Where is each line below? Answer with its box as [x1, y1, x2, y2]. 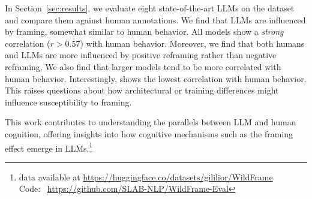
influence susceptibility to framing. [5, 95, 132, 108]
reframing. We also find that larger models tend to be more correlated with [5, 60, 281, 73]
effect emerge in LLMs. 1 [5, 140, 93, 154]
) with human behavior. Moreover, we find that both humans [80, 37, 305, 49]
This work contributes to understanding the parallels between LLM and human [5, 116, 296, 128]
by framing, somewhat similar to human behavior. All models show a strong [5, 25, 284, 38]
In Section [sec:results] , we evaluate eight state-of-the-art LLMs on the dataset [5, 2, 295, 14]
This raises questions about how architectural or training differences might [5, 84, 279, 97]
